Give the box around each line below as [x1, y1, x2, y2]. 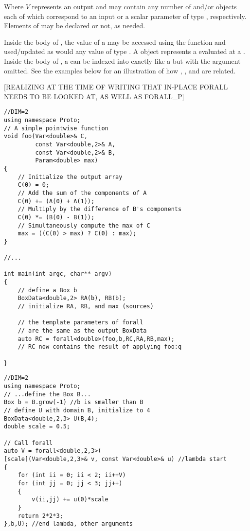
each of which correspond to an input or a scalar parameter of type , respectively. [4, 11, 247, 21]
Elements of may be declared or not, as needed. [4, 20, 145, 31]
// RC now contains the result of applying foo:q [18, 343, 182, 351]
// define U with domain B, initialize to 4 [4, 407, 150, 414]
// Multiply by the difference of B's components [18, 206, 182, 213]
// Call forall [4, 439, 53, 446]
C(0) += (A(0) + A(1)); [18, 197, 95, 205]
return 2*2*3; [18, 512, 63, 519]
